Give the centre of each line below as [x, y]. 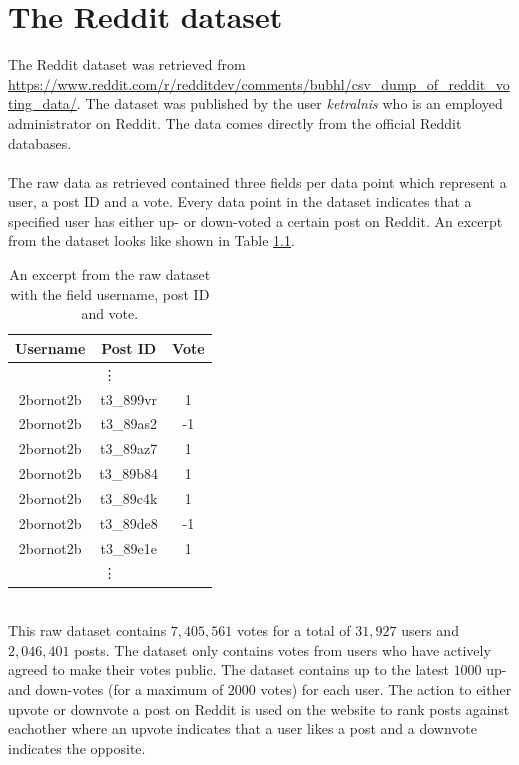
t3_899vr [129, 398]
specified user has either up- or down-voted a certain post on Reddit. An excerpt [255, 220]
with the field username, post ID [110, 293]
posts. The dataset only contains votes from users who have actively [282, 649]
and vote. [110, 313]
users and [430, 630]
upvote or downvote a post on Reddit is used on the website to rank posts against [259, 708]
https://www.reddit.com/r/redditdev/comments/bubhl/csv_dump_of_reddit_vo [259, 83]
